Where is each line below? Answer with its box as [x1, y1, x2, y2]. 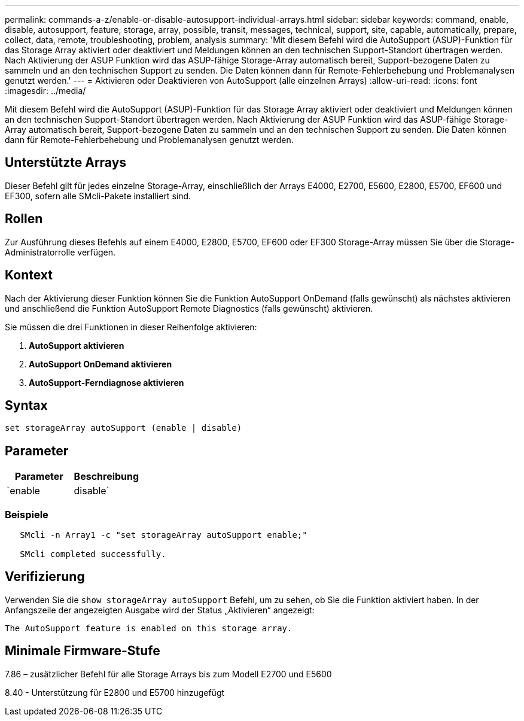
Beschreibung [74, 470, 139, 483]
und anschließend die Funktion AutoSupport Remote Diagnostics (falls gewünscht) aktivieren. [5, 303, 373, 314]
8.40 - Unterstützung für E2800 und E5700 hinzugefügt [5, 687, 225, 698]
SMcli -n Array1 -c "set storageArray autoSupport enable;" [20, 530, 307, 540]
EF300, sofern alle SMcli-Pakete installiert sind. [5, 190, 191, 201]
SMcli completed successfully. [20, 549, 166, 559]
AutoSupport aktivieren [29, 340, 124, 351]
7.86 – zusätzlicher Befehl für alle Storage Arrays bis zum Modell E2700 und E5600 [5, 668, 332, 679]
